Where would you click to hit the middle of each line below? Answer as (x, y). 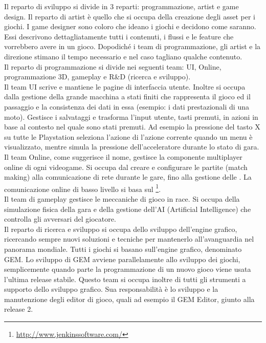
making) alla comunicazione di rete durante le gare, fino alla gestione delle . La (128, 177)
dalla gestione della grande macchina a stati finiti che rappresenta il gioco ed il (127, 97)
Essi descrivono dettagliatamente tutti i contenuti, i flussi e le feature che (119, 36)
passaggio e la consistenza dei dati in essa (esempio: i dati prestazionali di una (127, 106)
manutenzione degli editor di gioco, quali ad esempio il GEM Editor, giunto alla (129, 299)
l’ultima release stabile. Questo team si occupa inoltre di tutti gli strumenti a (125, 279)
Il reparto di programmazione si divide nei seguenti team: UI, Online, (113, 66)
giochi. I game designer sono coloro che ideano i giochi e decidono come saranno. (130, 26)
